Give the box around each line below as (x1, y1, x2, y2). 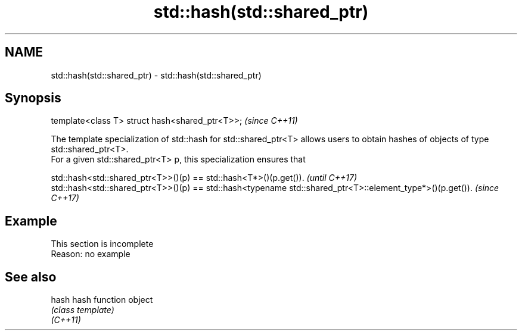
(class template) (51, 305, 114, 315)
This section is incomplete (51, 239, 154, 249)
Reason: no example (51, 249, 130, 259)
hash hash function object (51, 295, 153, 305)
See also (5, 269, 57, 284)
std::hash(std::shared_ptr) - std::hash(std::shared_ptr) (51, 70, 262, 80)
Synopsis (5, 90, 61, 106)
